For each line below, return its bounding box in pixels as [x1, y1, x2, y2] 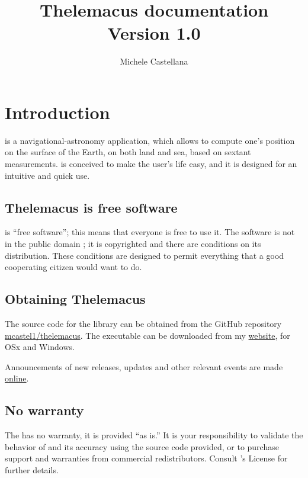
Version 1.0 [107, 21, 201, 45]
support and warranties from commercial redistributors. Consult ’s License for [5, 452, 288, 464]
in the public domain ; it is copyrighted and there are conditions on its [5, 238, 261, 250]
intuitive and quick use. [5, 169, 90, 181]
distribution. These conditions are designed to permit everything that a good [5, 249, 284, 261]
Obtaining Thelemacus [5, 290, 146, 308]
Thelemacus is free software [5, 198, 178, 216]
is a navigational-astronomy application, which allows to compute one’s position [5, 134, 295, 146]
